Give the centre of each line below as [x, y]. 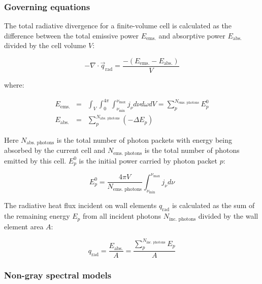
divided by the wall [228, 216]
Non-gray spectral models [58, 275]
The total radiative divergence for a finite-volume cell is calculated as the [118, 26]
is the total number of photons [192, 150]
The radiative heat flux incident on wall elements [80, 205]
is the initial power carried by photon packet [148, 160]
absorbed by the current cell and [55, 150]
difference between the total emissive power [72, 35]
